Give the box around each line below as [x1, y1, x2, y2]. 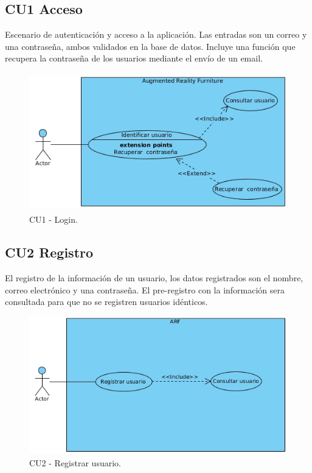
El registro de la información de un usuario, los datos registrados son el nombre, [5, 272, 303, 284]
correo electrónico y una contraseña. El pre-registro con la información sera [5, 283, 285, 296]
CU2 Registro [5, 243, 94, 262]
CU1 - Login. [29, 213, 78, 226]
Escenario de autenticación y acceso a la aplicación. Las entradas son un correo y [5, 28, 307, 41]
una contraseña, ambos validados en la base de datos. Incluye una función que [5, 40, 296, 52]
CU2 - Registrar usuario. [29, 457, 121, 469]
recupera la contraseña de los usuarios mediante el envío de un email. [5, 52, 263, 65]
